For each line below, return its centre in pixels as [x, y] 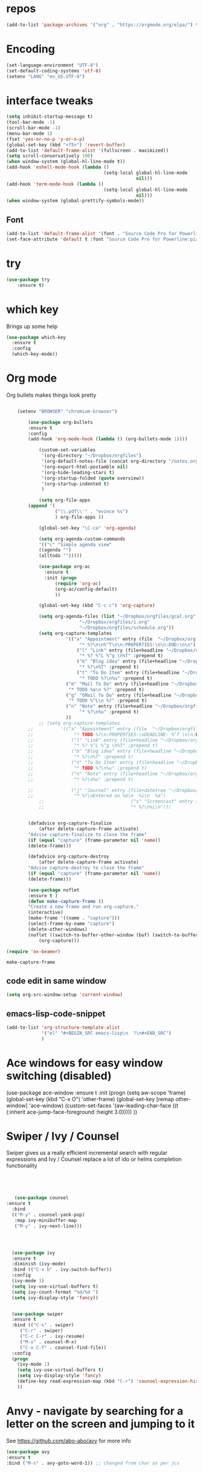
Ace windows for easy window [85, 1063]
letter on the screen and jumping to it [101, 1424]
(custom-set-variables [67, 450]
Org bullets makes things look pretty [51, 395]
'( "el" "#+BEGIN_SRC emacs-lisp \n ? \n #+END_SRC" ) [106, 1033]
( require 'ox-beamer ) [34, 951]
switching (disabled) [59, 1075]
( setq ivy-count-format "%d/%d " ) [55, 1292]
